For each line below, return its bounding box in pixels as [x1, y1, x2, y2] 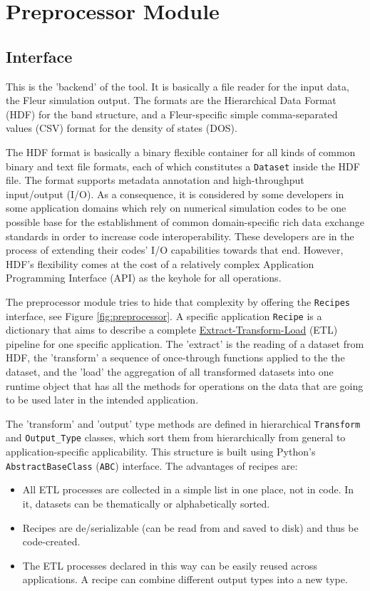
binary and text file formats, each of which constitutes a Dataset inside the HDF [6, 158, 360, 173]
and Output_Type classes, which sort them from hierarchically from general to [6, 430, 346, 445]
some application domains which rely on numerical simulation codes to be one [6, 200, 346, 215]
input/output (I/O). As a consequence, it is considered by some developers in [6, 186, 344, 201]
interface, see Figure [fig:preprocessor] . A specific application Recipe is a [6, 308, 322, 323]
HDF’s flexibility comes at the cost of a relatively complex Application [6, 256, 314, 271]
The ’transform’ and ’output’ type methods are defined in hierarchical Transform [6, 416, 361, 431]
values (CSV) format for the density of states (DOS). [6, 120, 237, 135]
